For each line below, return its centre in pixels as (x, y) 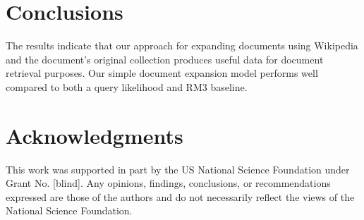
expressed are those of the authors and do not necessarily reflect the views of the (180, 196)
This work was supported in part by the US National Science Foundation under (178, 169)
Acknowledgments (95, 135)
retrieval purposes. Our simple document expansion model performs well (162, 73)
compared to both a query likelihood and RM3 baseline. (127, 86)
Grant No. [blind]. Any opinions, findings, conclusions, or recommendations (168, 183)
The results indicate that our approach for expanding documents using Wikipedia (182, 45)
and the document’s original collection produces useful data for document (165, 59)
